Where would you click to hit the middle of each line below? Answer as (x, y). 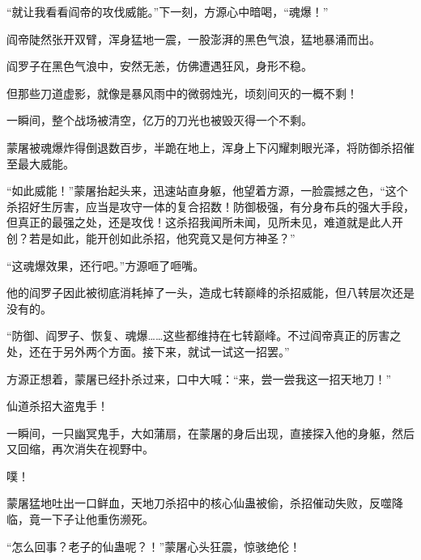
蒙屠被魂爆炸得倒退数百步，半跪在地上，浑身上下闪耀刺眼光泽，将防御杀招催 (210, 147)
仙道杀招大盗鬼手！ (57, 406)
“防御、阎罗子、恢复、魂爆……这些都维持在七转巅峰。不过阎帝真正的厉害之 (204, 335)
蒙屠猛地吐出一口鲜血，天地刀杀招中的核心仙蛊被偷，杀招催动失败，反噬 (199, 503)
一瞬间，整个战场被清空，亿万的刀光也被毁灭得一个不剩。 (159, 120)
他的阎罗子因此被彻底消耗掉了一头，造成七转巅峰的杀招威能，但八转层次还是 (210, 293)
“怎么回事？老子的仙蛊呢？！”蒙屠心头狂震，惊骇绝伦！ (154, 546)
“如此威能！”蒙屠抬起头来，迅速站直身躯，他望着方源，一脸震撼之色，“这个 (207, 191)
